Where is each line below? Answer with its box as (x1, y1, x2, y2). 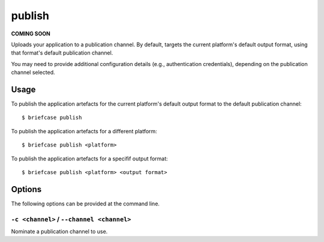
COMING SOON (11, 30, 51, 37)
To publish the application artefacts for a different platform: (11, 127, 157, 135)
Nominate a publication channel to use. (11, 228, 108, 235)
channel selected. (11, 69, 55, 76)
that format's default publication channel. (11, 49, 113, 56)
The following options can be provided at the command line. (11, 200, 160, 207)
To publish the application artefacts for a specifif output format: (11, 155, 168, 162)
